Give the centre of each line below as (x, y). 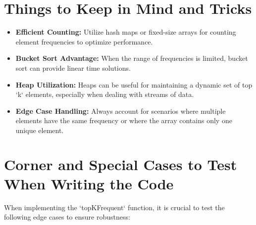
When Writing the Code (89, 183)
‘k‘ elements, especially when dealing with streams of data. (105, 94)
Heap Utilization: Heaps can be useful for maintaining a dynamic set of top (134, 84)
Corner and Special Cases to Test (121, 164)
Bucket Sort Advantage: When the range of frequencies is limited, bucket (132, 58)
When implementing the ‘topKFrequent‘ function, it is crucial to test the (114, 207)
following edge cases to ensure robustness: (67, 217)
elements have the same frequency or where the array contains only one (124, 120)
